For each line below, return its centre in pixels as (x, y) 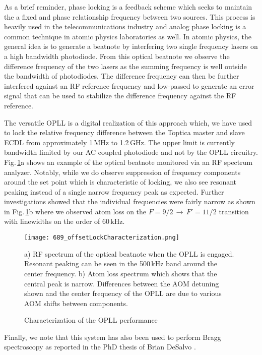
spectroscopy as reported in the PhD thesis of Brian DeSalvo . (100, 347)
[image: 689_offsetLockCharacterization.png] (102, 238)
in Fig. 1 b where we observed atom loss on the (75, 211)
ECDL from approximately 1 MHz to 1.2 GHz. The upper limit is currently (119, 142)
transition (234, 211)
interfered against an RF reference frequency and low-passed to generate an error (129, 85)
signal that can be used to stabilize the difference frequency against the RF (120, 96)
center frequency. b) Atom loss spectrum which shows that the (121, 273)
